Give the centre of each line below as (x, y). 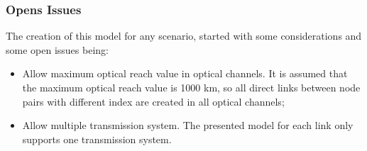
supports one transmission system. (97, 139)
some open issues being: (57, 49)
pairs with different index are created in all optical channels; (153, 101)
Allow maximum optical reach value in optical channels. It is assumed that (185, 73)
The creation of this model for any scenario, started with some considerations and (184, 36)
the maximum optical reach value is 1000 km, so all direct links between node (191, 87)
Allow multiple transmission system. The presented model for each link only (188, 125)
